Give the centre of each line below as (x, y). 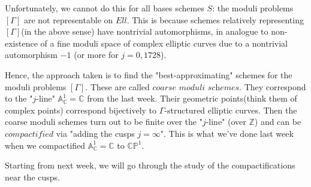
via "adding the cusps (95, 133)
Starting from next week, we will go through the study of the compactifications (150, 165)
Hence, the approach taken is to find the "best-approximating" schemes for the (149, 74)
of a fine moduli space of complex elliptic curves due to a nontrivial (164, 43)
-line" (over (226, 122)
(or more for (96, 55)
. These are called (117, 86)
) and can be (278, 122)
